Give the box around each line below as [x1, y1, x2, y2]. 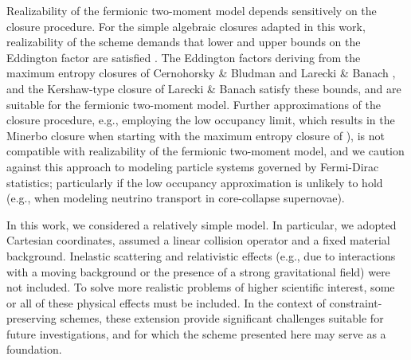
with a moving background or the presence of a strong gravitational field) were [6, 263, 390, 280]
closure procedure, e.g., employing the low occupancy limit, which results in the [6, 112, 395, 128]
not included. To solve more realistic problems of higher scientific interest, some [6, 279, 395, 295]
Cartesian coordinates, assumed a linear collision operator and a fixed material [6, 232, 390, 248]
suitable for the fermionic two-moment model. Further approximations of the [6, 96, 381, 112]
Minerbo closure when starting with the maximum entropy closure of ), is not [6, 127, 385, 143]
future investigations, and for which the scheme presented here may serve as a [6, 325, 386, 342]
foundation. [6, 341, 62, 358]
